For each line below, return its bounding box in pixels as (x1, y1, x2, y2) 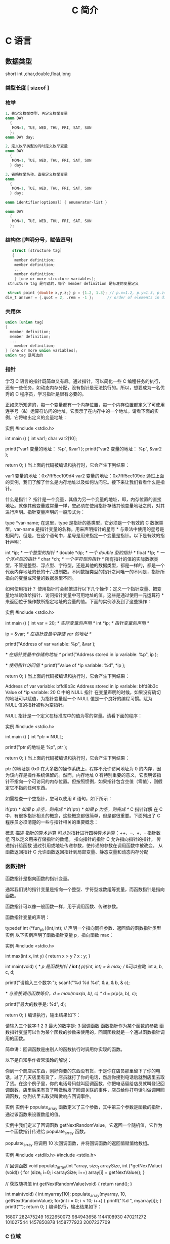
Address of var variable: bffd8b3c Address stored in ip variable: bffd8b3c (5, 683, 158, 690)
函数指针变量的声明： (5, 914, 50, 920)
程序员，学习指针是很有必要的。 (20, 391, 87, 397)
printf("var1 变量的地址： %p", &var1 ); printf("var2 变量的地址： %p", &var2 (5, 446, 162, 452)
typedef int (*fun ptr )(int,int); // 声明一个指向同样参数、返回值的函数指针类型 (5, 925, 161, 932)
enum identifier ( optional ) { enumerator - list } (5, 200, 108, 205)
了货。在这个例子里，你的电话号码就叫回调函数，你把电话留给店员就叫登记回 (5, 1081, 165, 1087)
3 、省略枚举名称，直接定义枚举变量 (5, 172, 68, 177)
